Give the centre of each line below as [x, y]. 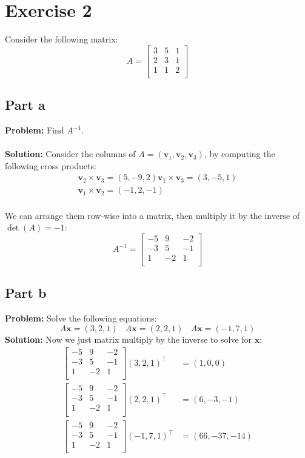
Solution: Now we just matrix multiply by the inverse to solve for [129, 339]
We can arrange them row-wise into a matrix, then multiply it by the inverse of [152, 215]
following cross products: [51, 165]
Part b [26, 293]
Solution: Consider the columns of [70, 154]
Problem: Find [35, 130]
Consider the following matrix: [62, 39]
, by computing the [240, 154]
